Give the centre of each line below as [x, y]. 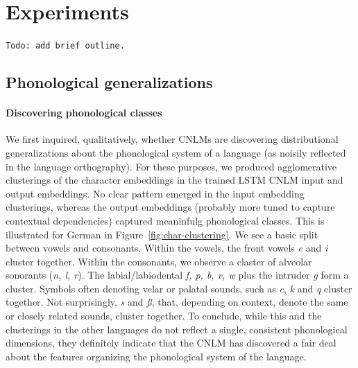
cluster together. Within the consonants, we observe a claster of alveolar [159, 261]
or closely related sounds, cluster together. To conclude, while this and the [164, 316]
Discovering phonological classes [84, 113]
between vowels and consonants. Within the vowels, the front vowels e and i [167, 248]
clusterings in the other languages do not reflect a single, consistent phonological [177, 329]
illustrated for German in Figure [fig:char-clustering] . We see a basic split [162, 234]
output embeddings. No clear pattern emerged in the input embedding [155, 193]
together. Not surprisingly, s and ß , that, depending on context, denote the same [177, 302]
